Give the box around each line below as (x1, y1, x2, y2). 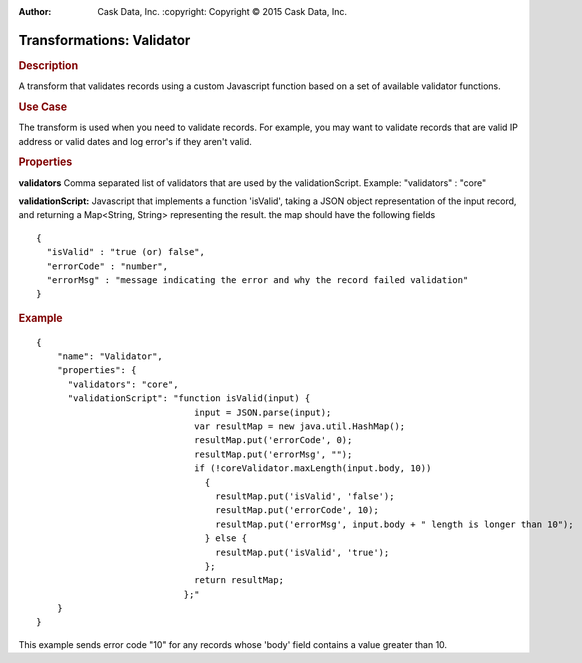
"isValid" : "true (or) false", (46, 246, 205, 258)
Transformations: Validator (18, 31, 191, 49)
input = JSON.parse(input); (193, 406, 332, 418)
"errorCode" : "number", (46, 260, 169, 272)
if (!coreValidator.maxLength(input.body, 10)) (193, 463, 432, 474)
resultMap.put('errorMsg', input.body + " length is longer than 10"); (215, 518, 574, 530)
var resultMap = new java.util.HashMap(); (193, 421, 406, 432)
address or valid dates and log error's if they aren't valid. (18, 135, 252, 147)
